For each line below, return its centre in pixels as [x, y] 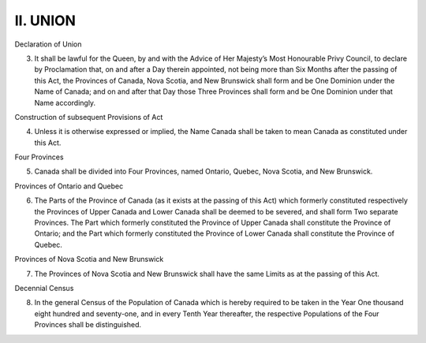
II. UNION [45, 21]
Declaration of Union [48, 44]
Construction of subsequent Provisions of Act [89, 117]
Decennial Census [44, 288]
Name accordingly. [65, 103]
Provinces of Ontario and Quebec [69, 186]
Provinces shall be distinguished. [88, 325]
